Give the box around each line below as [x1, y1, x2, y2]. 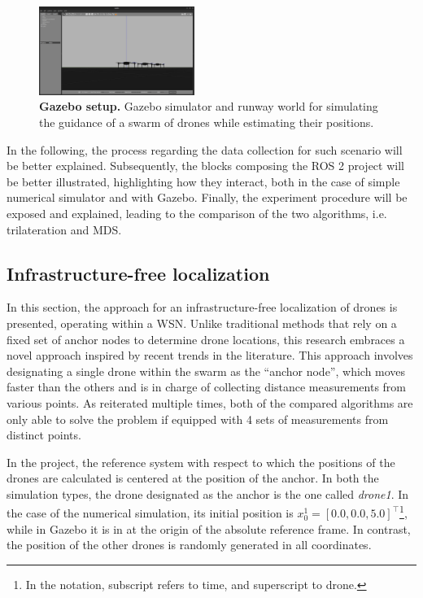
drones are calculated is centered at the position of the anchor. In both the [7, 469, 379, 487]
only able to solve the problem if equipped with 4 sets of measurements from [7, 410, 389, 427]
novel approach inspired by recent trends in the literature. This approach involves [7, 347, 413, 364]
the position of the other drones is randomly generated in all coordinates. [7, 536, 372, 553]
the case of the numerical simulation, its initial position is [7, 504, 294, 522]
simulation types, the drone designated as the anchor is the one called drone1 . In [7, 485, 409, 502]
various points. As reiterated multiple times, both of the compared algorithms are [7, 394, 413, 411]
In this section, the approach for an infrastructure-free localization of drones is [7, 299, 398, 316]
